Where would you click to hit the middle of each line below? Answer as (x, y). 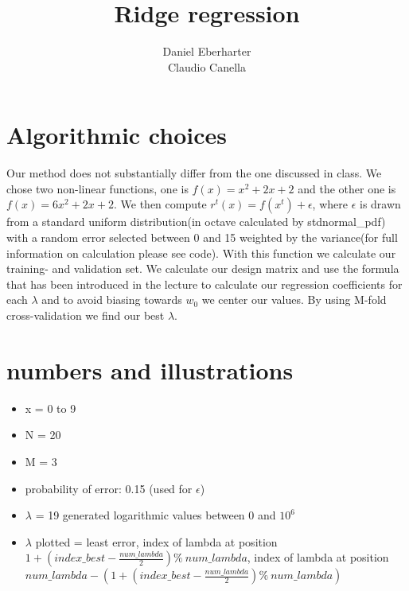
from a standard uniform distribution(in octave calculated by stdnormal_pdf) (196, 222)
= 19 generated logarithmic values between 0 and (156, 515)
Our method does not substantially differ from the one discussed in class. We (194, 173)
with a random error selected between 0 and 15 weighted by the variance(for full (202, 237)
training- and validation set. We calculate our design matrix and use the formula (203, 268)
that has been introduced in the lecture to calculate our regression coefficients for (204, 284)
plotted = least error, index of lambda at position (156, 541)
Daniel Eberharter (207, 51)
